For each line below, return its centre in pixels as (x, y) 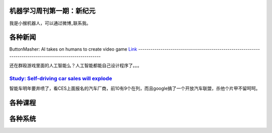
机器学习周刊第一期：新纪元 (52, 11)
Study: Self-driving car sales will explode (61, 78)
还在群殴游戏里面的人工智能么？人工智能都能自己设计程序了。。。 (76, 66)
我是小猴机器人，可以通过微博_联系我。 (50, 23)
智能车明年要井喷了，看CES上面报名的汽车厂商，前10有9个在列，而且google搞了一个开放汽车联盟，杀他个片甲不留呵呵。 (135, 88)
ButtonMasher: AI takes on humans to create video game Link (73, 49)
